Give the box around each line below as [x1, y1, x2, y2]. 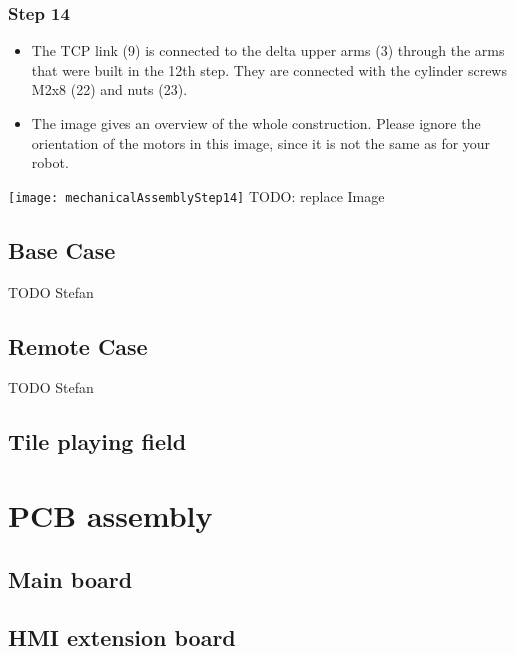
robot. [31, 152, 69, 173]
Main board [8, 563, 133, 594]
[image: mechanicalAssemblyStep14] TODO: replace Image [8, 185, 385, 206]
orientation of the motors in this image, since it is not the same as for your [31, 132, 491, 153]
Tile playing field [8, 426, 187, 457]
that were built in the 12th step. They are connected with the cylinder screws [31, 59, 507, 80]
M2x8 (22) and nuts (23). [31, 79, 188, 100]
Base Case [8, 234, 116, 265]
